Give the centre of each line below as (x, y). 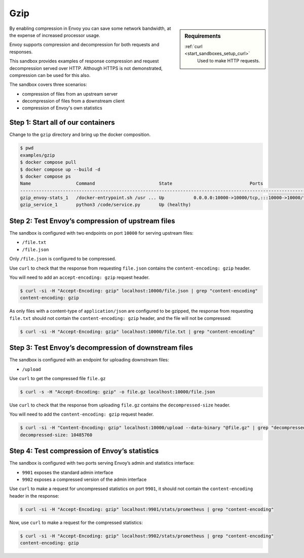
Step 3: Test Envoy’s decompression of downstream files (101, 348)
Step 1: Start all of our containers (62, 122)
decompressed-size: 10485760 (56, 435)
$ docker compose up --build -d (60, 169)
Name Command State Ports (142, 183)
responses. (21, 52)
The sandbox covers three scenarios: (48, 85)
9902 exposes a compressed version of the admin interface (84, 479)
